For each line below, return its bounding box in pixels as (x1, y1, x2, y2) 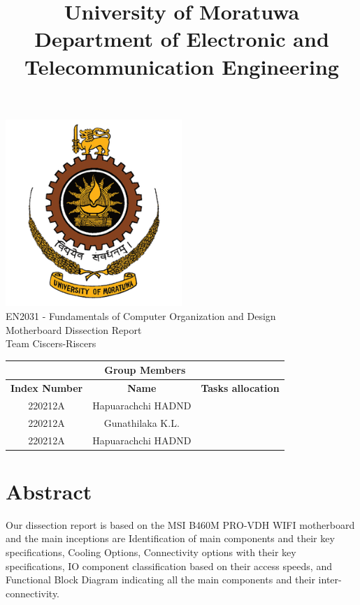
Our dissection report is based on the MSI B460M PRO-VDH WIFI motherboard (6, 517, 355, 532)
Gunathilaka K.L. (103, 415, 180, 430)
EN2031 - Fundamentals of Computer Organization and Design (6, 308, 276, 323)
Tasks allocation (201, 381, 280, 395)
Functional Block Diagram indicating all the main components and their (6, 572, 315, 587)
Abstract (6, 476, 92, 505)
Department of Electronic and (34, 24, 329, 53)
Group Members (104, 363, 186, 377)
